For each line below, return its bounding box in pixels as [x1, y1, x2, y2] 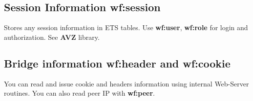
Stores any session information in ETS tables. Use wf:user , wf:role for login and [4, 22, 248, 33]
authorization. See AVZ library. [4, 32, 100, 42]
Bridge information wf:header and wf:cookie [4, 55, 231, 70]
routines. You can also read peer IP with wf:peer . [4, 88, 155, 98]
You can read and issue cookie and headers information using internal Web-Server [4, 78, 249, 88]
